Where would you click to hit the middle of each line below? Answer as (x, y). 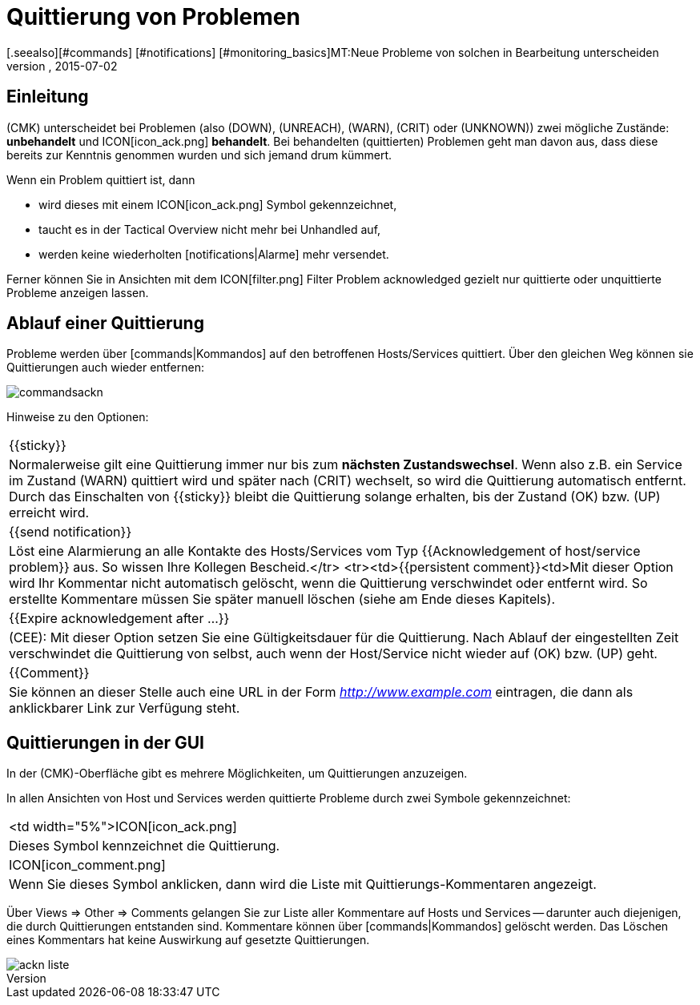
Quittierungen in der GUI (105, 742)
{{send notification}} (70, 532)
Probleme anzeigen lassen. (78, 292)
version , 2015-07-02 (62, 66)
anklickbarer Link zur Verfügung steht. (125, 708)
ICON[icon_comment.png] (87, 865)
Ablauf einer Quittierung (105, 324)
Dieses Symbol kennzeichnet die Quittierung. (145, 846)
